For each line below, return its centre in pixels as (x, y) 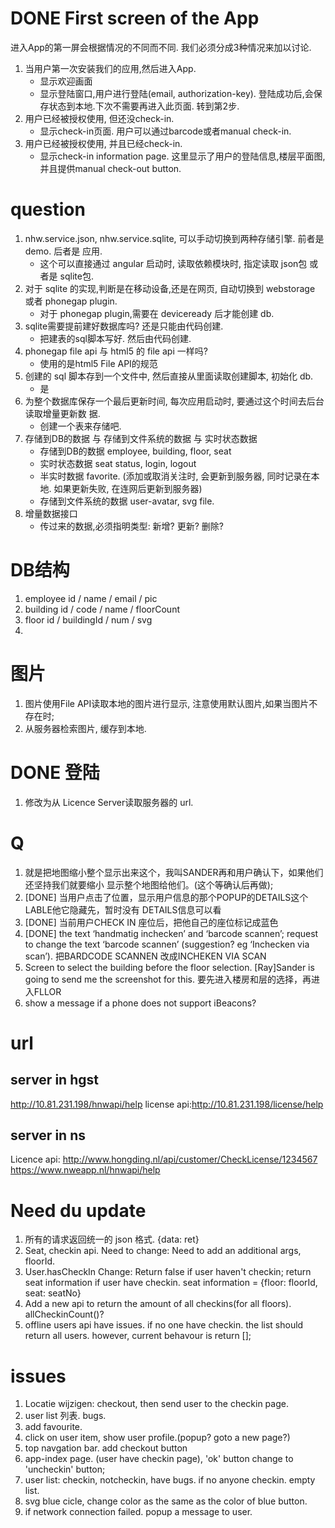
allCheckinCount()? (64, 1314)
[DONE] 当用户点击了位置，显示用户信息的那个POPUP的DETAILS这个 (166, 897)
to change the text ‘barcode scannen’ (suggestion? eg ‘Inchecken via (167, 944)
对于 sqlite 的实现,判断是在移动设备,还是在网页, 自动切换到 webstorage (170, 288)
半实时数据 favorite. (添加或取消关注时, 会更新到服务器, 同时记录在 (175, 476)
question (48, 209)
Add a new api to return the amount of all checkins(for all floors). (158, 1304)
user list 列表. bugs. (65, 1416)
